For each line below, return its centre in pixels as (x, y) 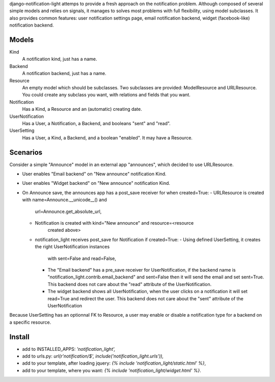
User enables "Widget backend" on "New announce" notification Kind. (96, 183)
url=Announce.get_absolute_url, (68, 211)
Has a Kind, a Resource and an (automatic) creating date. (82, 109)
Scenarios (26, 152)
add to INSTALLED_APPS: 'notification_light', (69, 349)
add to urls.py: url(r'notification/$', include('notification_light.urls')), (93, 356)
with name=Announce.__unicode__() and (64, 200)
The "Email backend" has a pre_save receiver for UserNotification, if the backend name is (142, 270)
